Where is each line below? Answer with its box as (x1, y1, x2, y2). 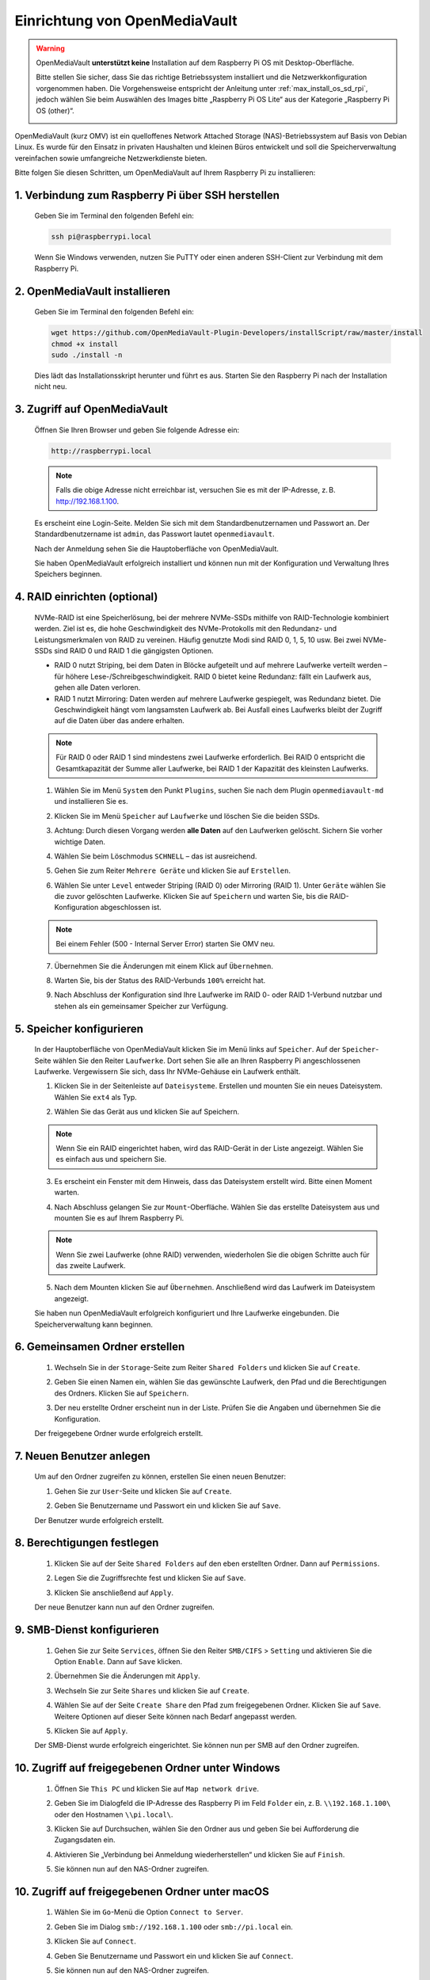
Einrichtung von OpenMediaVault (14, 12, 238, 29)
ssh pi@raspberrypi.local (51, 232, 152, 242)
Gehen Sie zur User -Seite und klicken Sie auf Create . (54, 1486, 232, 1496)
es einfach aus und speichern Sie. (55, 1155, 167, 1164)
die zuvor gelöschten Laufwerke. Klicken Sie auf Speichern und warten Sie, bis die (54, 892, 329, 901)
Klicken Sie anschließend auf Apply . (54, 1588, 174, 1597)
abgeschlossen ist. (100, 903, 162, 912)
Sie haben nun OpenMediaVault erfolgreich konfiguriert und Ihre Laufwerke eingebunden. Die (34, 1308, 340, 1318)
